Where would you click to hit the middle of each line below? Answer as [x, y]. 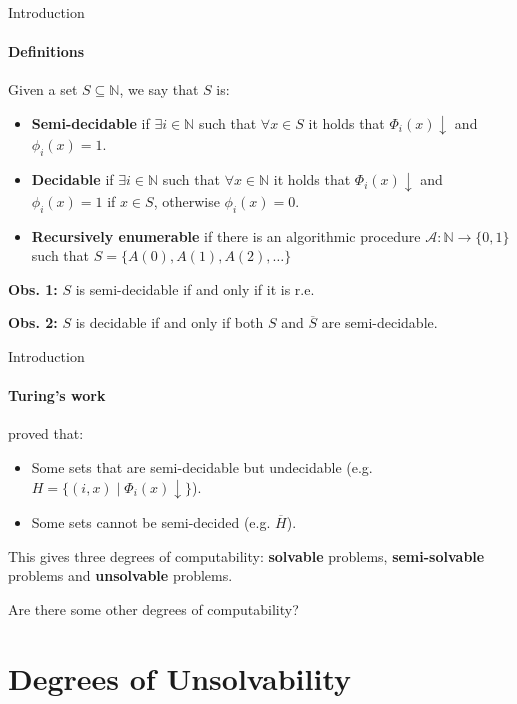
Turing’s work [57, 395]
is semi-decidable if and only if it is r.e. [195, 288]
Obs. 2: [33, 322]
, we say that [159, 89]
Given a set [43, 89]
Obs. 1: [33, 288]
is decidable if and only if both [169, 322]
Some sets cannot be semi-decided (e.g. [151, 522]
